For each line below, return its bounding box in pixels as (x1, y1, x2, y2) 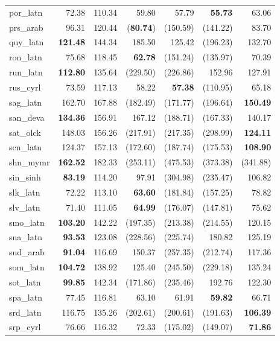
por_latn (9, 5, 43, 18)
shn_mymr (9, 156, 50, 168)
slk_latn (9, 185, 40, 198)
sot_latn (9, 275, 41, 288)
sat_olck (9, 126, 41, 138)
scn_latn (9, 141, 42, 153)
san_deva (9, 110, 45, 123)
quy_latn (9, 36, 44, 48)
